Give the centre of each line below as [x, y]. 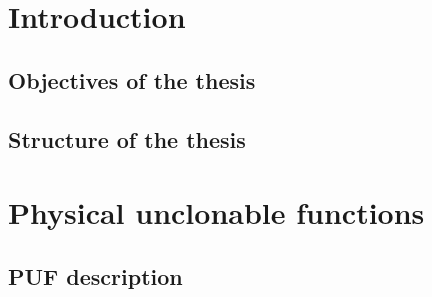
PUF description [95, 275]
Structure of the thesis [127, 138]
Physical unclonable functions [216, 212]
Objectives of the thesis [132, 79]
